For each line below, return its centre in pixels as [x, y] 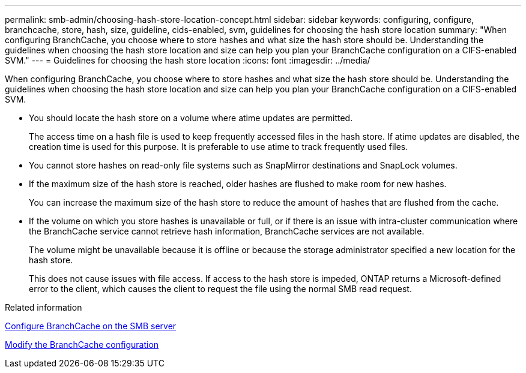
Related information [44, 307]
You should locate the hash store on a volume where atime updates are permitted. [191, 118]
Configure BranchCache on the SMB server [91, 326]
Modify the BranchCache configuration [82, 345]
